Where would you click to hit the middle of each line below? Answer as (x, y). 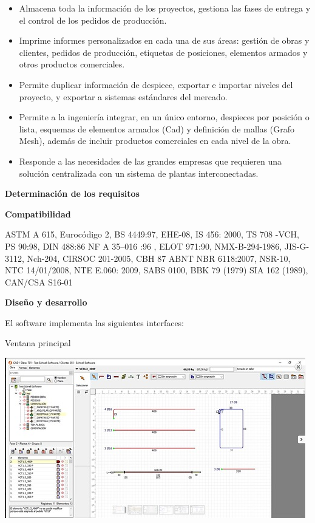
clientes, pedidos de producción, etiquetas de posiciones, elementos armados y (163, 52)
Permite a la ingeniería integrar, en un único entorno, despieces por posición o (164, 117)
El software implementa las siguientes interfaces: (95, 322)
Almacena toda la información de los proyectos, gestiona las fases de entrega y (165, 8)
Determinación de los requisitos (72, 193)
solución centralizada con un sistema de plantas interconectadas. (139, 173)
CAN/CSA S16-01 (39, 282)
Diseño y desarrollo (46, 302)
